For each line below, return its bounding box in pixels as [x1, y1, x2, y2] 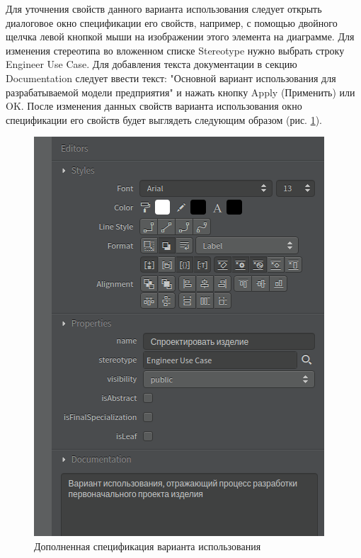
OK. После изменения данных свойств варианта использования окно [6, 98, 302, 113]
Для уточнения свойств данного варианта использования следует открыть [6, 1, 322, 16]
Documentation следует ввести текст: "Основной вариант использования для [6, 70, 336, 85]
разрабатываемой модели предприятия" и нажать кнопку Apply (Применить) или [6, 84, 355, 99]
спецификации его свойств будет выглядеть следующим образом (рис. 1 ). [6, 112, 323, 127]
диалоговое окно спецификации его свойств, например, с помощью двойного [6, 15, 338, 30]
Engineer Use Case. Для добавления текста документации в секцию [6, 57, 297, 72]
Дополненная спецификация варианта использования [34, 538, 261, 553]
